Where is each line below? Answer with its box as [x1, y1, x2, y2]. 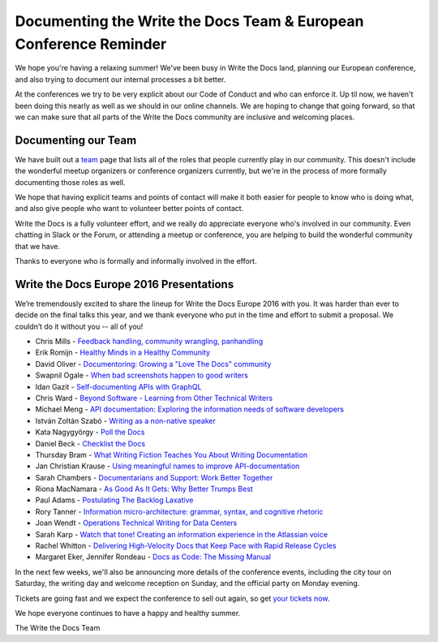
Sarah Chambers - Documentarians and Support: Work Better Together [35, 472, 273, 482]
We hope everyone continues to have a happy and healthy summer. [15, 609, 241, 618]
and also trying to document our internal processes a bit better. [15, 74, 226, 84]
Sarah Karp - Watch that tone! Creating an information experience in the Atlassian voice [35, 529, 328, 539]
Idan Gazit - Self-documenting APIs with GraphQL [35, 381, 202, 391]
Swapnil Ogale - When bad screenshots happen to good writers [35, 370, 249, 381]
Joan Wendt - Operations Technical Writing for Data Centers [35, 518, 238, 528]
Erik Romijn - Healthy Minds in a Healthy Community [35, 347, 211, 357]
